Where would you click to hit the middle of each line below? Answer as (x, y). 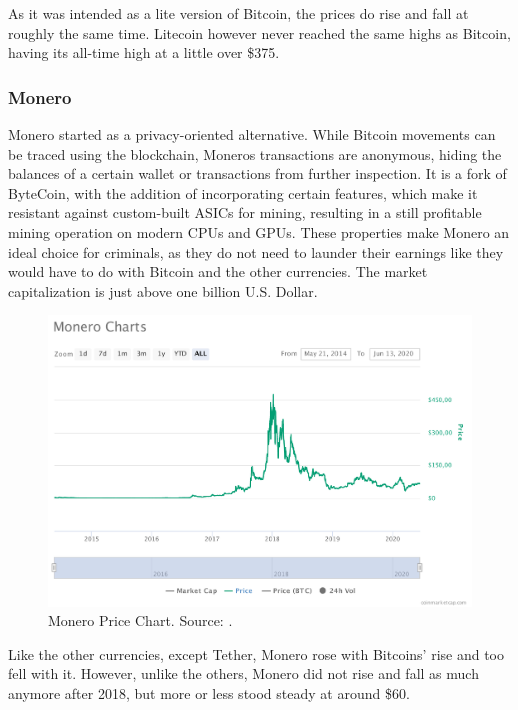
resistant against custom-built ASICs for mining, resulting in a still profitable (245, 212)
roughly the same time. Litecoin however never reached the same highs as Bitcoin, (259, 32)
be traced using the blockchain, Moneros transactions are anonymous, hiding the (255, 153)
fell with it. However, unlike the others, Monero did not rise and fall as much (243, 673)
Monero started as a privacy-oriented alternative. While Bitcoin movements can (252, 134)
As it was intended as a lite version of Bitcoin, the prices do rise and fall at (238, 13)
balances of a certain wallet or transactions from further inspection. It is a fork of (257, 173)
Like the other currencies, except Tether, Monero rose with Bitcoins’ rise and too (256, 653)
